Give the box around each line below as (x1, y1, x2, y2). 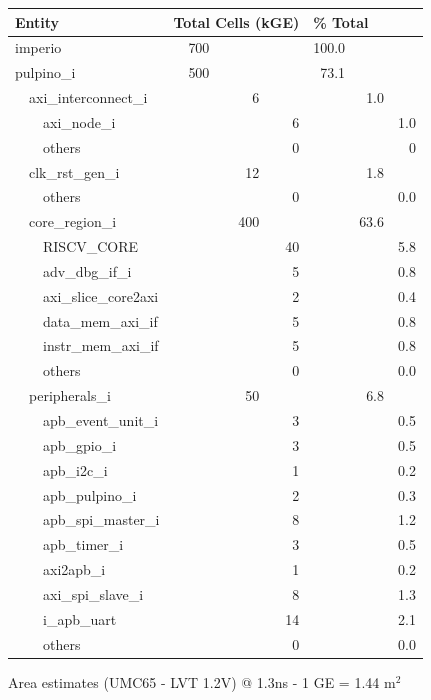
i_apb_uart (43, 608, 117, 629)
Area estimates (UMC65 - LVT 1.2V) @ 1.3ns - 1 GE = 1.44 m (8, 671, 396, 692)
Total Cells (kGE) (173, 11, 300, 32)
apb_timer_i (43, 534, 124, 555)
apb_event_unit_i (43, 410, 159, 430)
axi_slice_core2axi (43, 285, 159, 306)
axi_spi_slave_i (43, 583, 144, 604)
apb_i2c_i (43, 459, 108, 480)
